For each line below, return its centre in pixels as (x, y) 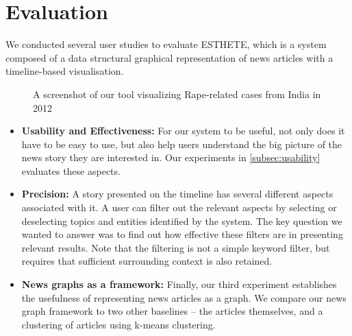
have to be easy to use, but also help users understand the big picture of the (182, 144)
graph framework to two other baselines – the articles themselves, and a (172, 311)
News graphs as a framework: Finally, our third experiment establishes (179, 284)
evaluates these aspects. (71, 170)
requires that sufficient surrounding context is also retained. (147, 261)
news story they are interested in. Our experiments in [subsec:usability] (171, 157)
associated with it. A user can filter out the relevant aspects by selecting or (179, 207)
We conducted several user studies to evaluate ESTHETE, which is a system (166, 44)
